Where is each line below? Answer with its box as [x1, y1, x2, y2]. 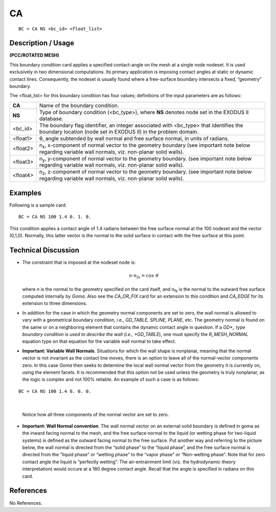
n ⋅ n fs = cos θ [128, 273, 159, 280]
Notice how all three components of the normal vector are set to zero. [22, 411, 169, 417]
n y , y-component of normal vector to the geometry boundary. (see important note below [39, 155, 252, 163]
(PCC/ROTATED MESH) [9, 52, 60, 58]
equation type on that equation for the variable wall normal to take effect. [22, 338, 176, 345]
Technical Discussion [9, 246, 79, 254]
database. [39, 115, 63, 122]
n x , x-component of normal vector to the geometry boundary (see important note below [39, 141, 250, 149]
